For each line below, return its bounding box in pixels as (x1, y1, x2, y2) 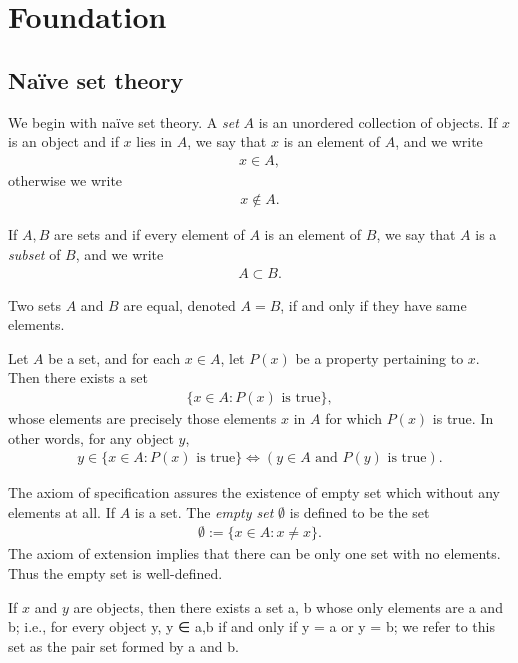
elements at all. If (8, 501, 116, 522)
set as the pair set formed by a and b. (8, 635, 239, 656)
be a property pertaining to (295, 347, 464, 368)
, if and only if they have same (280, 294, 467, 315)
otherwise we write (8, 169, 123, 190)
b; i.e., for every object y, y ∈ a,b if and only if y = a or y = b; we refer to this (8, 616, 495, 637)
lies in (136, 131, 173, 152)
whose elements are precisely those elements (8, 408, 277, 429)
